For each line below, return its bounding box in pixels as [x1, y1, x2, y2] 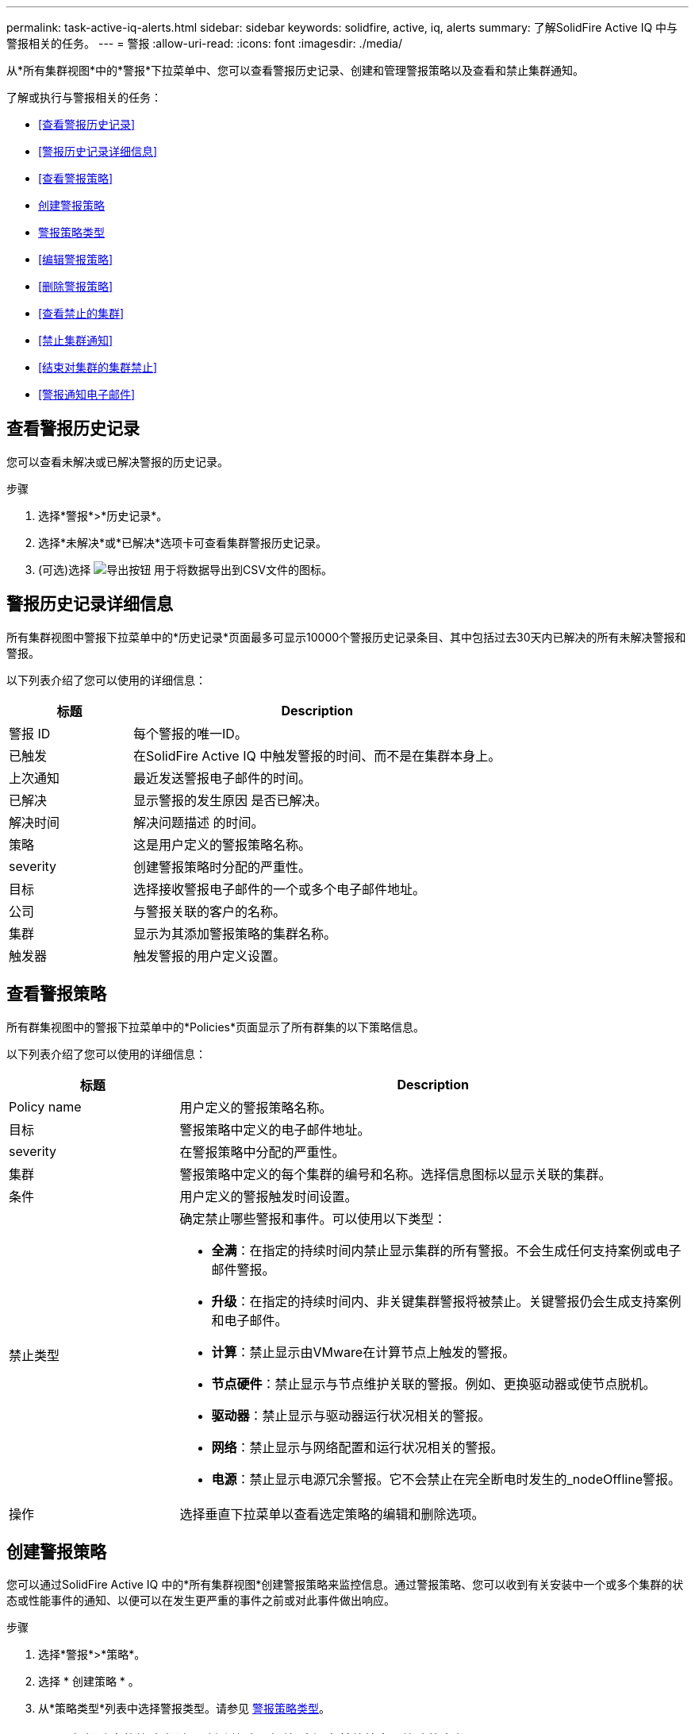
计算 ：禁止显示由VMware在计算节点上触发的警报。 [211, 1343, 516, 1360]
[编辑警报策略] [38, 252, 113, 266]
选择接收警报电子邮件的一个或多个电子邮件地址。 [133, 880, 426, 897]
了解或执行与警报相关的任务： [6, 91, 162, 104]
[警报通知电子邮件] [38, 387, 136, 401]
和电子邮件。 [211, 1312, 288, 1328]
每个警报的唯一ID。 [133, 725, 248, 742]
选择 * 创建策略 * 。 [38, 1674, 140, 1689]
